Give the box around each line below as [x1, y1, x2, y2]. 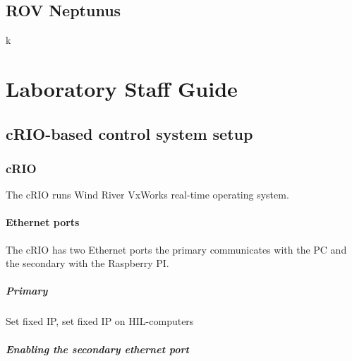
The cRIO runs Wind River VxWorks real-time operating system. [6, 187, 289, 202]
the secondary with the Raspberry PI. [6, 256, 169, 271]
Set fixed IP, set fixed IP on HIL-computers [6, 314, 194, 329]
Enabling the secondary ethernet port [6, 341, 189, 356]
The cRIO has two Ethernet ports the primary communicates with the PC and [6, 242, 347, 256]
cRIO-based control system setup [6, 122, 253, 144]
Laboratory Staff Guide [6, 73, 238, 102]
